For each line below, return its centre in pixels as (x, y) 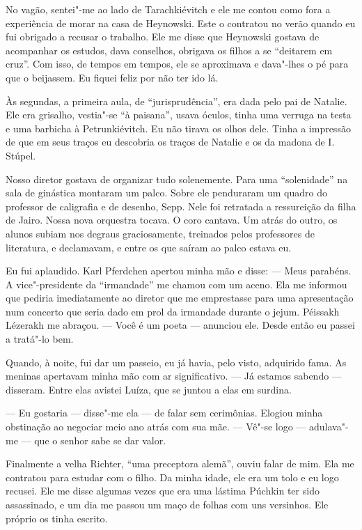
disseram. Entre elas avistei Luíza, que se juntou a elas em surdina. (149, 389)
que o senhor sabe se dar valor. (100, 440)
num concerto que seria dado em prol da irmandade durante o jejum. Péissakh (173, 311)
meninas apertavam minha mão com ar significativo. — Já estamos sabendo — (174, 376)
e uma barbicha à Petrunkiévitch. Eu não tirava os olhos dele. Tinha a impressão (178, 128)
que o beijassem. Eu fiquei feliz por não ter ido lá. (112, 77)
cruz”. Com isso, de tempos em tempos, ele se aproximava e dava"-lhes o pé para (177, 64)
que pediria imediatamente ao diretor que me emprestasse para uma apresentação (180, 298)
